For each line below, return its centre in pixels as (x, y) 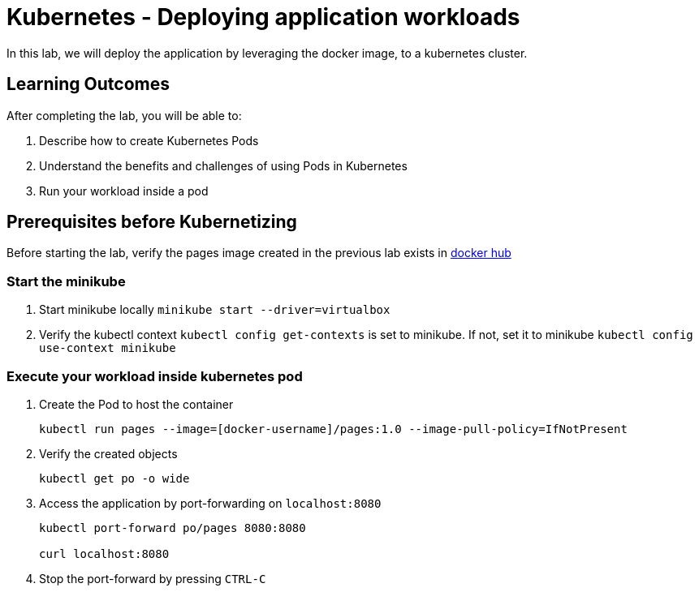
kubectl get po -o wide (114, 478)
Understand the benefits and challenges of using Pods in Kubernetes (223, 165)
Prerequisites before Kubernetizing (152, 222)
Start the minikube (66, 281)
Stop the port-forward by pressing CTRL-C (153, 578)
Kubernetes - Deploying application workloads (263, 17)
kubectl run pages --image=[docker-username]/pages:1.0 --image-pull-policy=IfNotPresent (333, 429)
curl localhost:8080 (104, 553)
